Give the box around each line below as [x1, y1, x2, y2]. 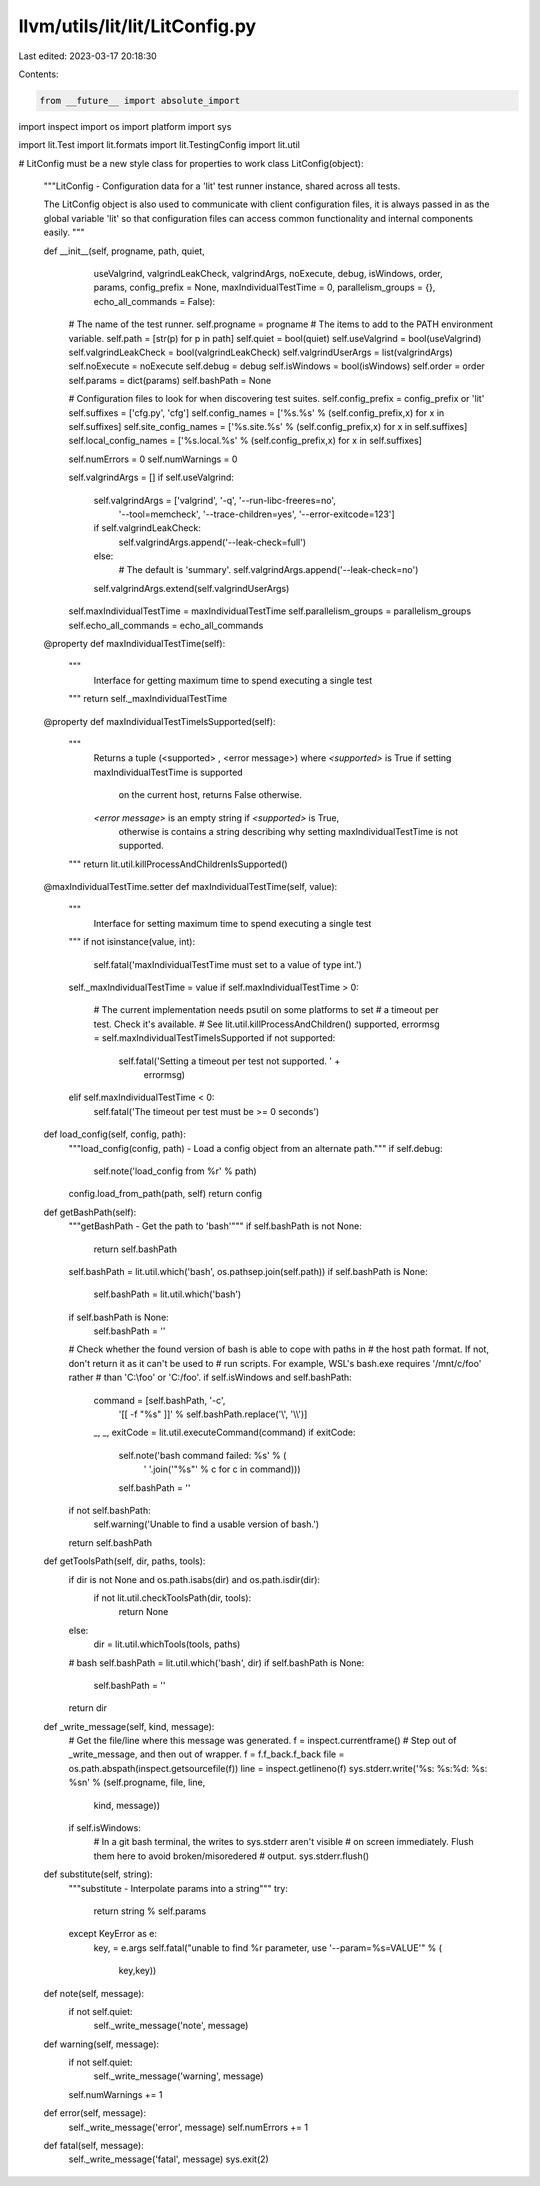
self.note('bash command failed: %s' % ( [118, 1449, 287, 1461]
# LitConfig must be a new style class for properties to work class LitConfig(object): [18, 157, 364, 169]
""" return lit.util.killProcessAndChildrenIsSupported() [68, 858, 289, 870]
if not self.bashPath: [68, 1504, 151, 1516]
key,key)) [118, 1965, 157, 1977]
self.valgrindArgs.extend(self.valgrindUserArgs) [93, 582, 290, 594]
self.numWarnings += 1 [68, 2088, 163, 2100]
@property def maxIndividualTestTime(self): [43, 638, 226, 650]
